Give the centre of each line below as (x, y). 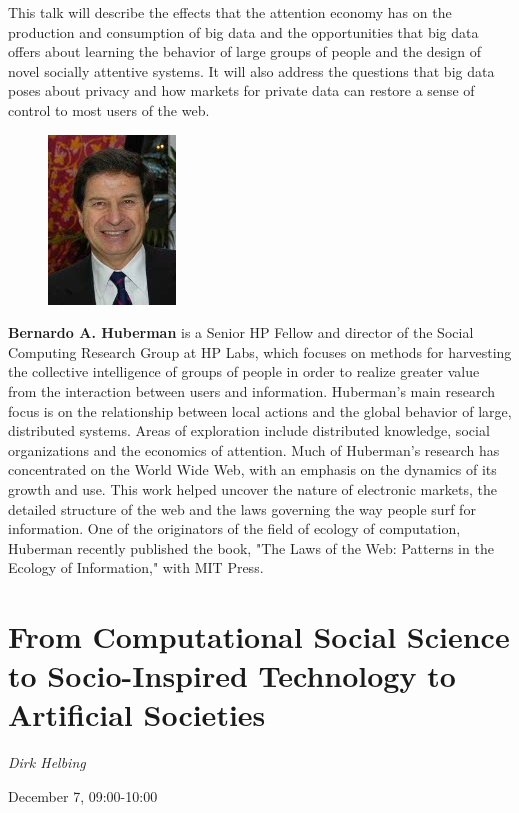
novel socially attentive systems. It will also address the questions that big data (251, 70)
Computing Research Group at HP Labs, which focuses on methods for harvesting (260, 351)
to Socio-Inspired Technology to (232, 675)
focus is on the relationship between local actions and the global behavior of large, (260, 410)
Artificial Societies (137, 714)
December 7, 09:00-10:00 (83, 795)
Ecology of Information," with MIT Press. (136, 567)
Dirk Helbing (47, 762)
